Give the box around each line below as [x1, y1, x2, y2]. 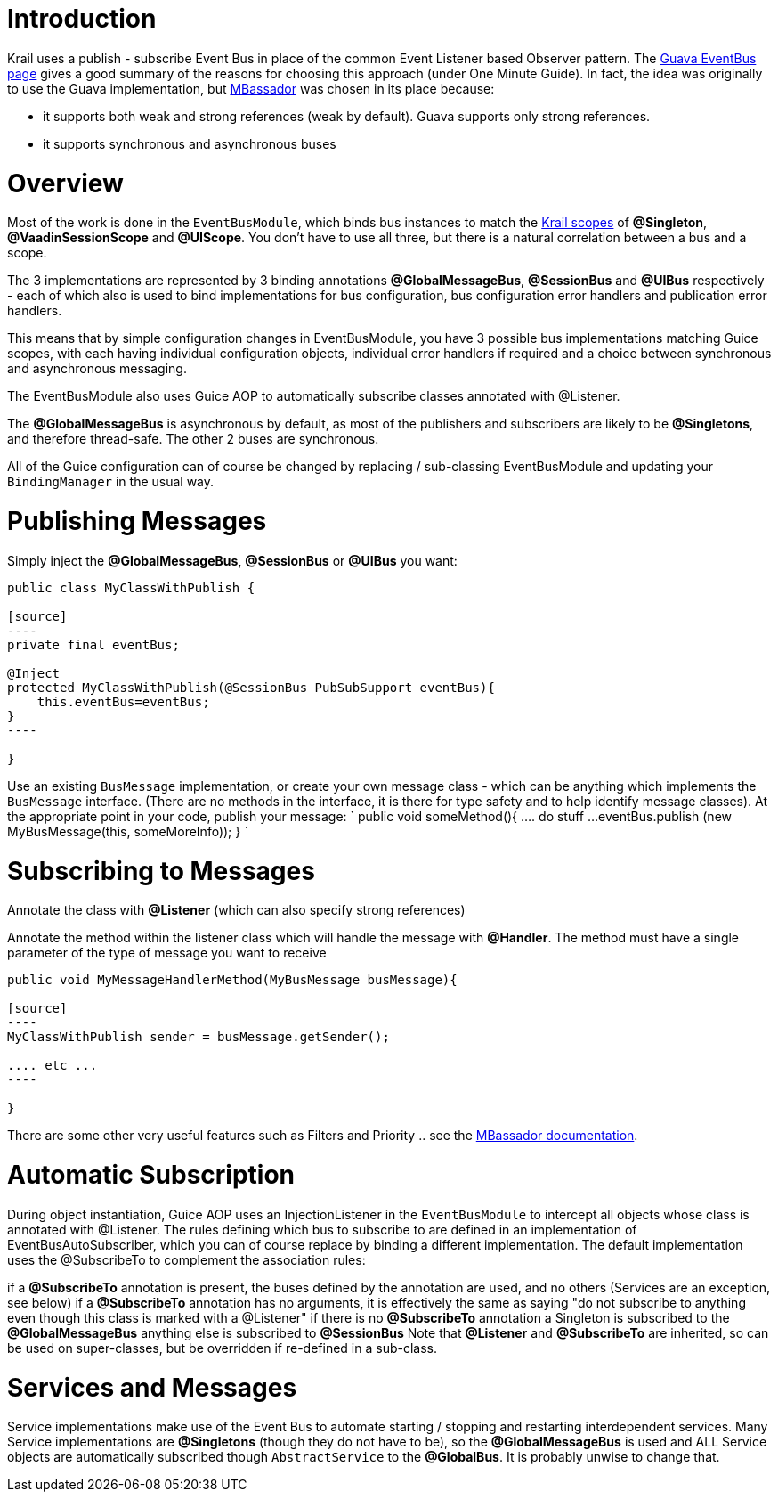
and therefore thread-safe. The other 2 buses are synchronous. [7, 431, 379, 447]
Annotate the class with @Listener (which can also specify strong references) [7, 902, 466, 918]
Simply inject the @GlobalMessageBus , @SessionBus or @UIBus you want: [7, 552, 458, 568]
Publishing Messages [7, 506, 267, 536]
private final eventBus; [7, 637, 180, 652]
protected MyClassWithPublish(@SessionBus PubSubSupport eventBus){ [7, 680, 495, 695]
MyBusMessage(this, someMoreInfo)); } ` [7, 823, 248, 839]
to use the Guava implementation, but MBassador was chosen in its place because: [7, 80, 495, 96]
